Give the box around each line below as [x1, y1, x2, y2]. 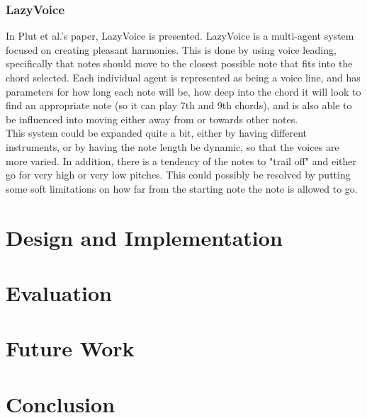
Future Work [6, 334, 135, 363]
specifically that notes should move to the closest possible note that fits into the [6, 56, 353, 71]
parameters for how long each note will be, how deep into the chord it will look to [6, 84, 361, 98]
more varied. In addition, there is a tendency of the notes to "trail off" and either [6, 153, 356, 168]
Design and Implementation [6, 222, 283, 252]
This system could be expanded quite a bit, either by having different [6, 125, 307, 140]
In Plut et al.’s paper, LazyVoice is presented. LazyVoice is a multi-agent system [6, 28, 354, 43]
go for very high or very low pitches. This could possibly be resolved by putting [6, 167, 351, 182]
